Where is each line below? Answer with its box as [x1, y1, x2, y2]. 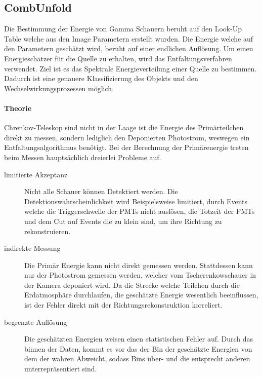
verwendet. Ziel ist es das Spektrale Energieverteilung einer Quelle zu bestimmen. [4, 63, 257, 73]
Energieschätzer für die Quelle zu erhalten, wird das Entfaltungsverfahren [4, 53, 232, 63]
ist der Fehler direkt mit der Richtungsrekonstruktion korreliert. [24, 299, 223, 310]
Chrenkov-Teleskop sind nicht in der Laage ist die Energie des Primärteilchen [4, 122, 244, 133]
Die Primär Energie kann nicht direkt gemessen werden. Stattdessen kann [24, 259, 253, 270]
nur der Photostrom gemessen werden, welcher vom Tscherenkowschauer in [24, 270, 256, 280]
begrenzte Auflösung [4, 316, 67, 327]
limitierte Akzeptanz [4, 169, 68, 179]
